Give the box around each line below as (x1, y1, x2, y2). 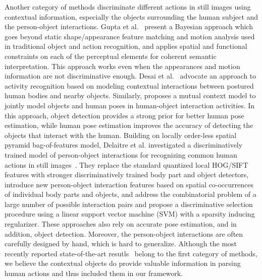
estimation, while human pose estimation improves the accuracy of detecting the (5, 120, 253, 130)
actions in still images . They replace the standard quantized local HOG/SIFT (5, 159, 248, 170)
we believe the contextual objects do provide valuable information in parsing (5, 258, 241, 268)
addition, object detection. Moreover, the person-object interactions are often (5, 228, 243, 239)
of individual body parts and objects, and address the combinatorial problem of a (5, 189, 256, 199)
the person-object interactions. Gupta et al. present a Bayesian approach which (5, 21, 253, 32)
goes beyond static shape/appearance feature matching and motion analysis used (5, 31, 255, 41)
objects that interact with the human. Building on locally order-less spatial (5, 129, 237, 140)
